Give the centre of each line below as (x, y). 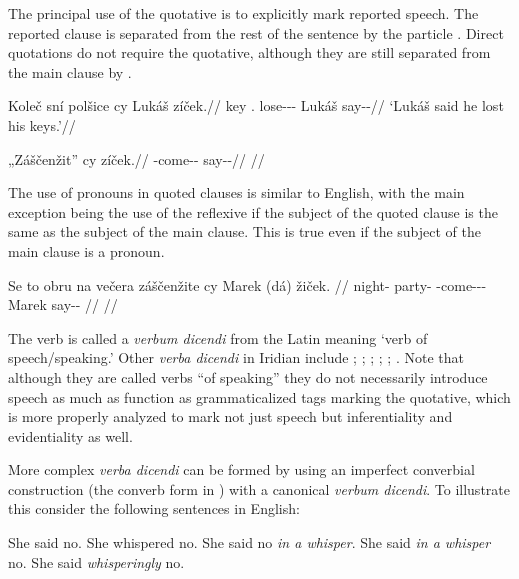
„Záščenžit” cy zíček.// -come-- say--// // (136, 158)
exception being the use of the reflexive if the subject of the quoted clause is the (253, 211)
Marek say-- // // (63, 304)
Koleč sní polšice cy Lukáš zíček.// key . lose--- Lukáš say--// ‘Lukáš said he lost (256, 105)
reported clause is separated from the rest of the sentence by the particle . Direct (256, 32)
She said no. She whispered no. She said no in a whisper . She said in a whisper (249, 542)
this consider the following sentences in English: (154, 508)
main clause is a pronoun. (86, 250)
